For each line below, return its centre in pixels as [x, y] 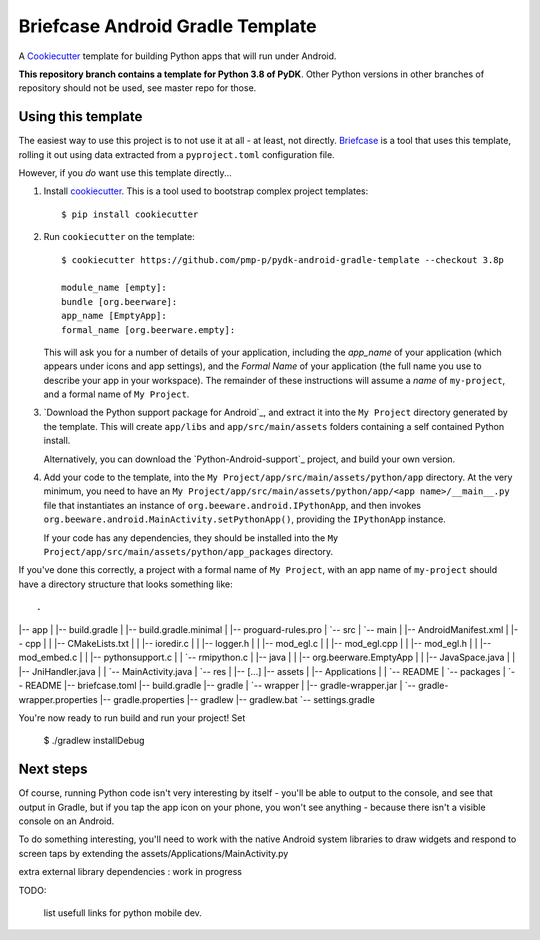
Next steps [53, 769]
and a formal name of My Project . [116, 394]
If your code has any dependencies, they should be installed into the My [191, 537]
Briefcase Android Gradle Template [167, 26]
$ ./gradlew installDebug [94, 741]
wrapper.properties [58, 699]
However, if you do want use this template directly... [125, 173]
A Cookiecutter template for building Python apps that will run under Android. [177, 56]
